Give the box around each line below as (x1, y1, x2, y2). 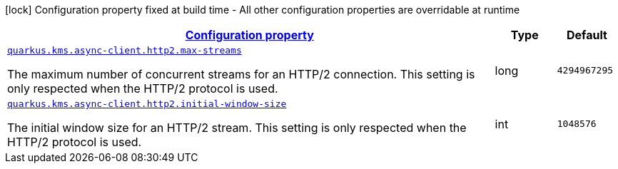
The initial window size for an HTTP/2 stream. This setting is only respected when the (7, 121, 467, 135)
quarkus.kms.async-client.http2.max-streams (7, 45, 242, 56)
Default (566, 28, 607, 42)
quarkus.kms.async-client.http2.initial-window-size (7, 98, 287, 109)
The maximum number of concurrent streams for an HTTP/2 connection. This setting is (7, 67, 475, 81)
